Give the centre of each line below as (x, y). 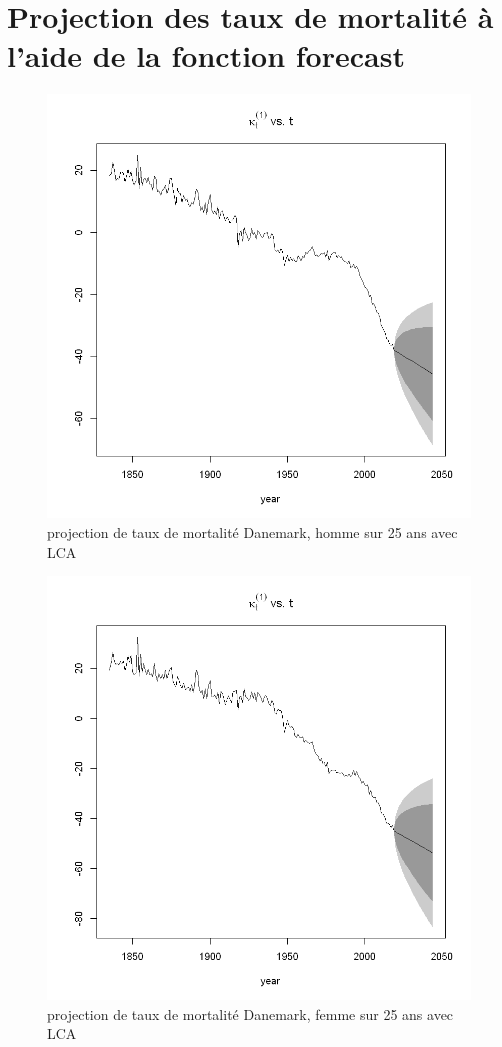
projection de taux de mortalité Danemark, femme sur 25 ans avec (250, 1013)
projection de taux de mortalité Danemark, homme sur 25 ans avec (252, 531)
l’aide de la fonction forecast (206, 55)
